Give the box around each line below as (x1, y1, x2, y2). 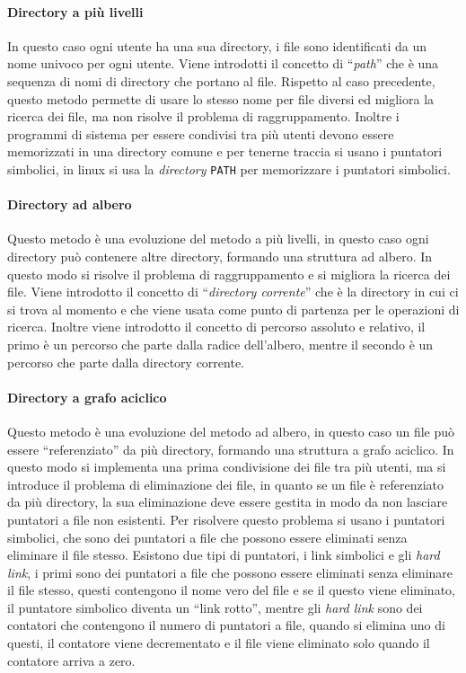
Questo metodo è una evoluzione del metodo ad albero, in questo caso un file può (7, 421, 455, 440)
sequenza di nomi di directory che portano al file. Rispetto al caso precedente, (7, 71, 435, 90)
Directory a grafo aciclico (7, 387, 167, 406)
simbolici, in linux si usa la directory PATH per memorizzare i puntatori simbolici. (7, 159, 451, 178)
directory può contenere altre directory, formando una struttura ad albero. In (7, 247, 433, 265)
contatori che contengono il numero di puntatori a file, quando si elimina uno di (7, 615, 445, 634)
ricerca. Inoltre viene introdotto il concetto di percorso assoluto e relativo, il (7, 317, 426, 336)
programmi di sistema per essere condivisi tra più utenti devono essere (7, 124, 394, 143)
